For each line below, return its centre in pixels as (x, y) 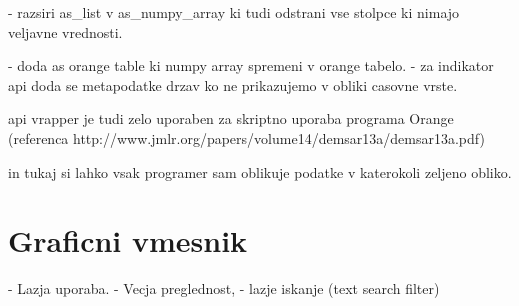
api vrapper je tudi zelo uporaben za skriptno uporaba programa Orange (231, 118)
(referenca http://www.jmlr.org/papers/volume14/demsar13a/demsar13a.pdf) (246, 137)
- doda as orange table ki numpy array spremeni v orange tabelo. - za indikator (251, 65)
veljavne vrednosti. (65, 31)
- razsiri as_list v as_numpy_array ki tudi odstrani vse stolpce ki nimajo (234, 12)
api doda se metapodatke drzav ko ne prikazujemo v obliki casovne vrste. (233, 84)
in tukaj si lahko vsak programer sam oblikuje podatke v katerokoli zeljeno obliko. (260, 171)
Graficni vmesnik (128, 240)
